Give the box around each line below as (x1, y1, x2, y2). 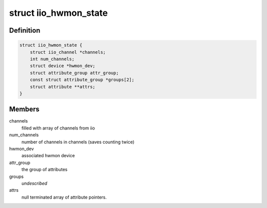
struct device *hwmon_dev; (30, 63, 96, 69)
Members (9, 105, 40, 114)
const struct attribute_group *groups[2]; (30, 77, 134, 83)
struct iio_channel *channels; (30, 49, 106, 55)
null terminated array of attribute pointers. (21, 194, 107, 200)
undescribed (21, 180, 47, 186)
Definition (9, 26, 41, 35)
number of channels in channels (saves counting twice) (21, 139, 134, 145)
